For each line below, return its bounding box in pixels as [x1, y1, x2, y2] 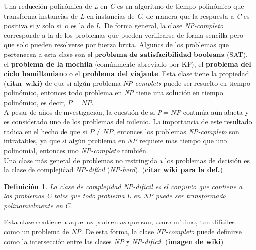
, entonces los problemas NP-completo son [113, 126, 239, 136]
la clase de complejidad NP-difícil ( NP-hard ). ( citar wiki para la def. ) [4, 165, 223, 175]
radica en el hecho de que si [4, 126, 87, 136]
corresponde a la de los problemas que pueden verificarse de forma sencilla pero [4, 29, 243, 40]
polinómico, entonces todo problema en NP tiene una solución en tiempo [4, 87, 223, 98]
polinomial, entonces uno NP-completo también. [4, 145, 148, 155]
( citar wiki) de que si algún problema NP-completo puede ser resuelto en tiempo [4, 78, 251, 88]
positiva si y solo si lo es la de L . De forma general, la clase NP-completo [4, 20, 224, 30]
